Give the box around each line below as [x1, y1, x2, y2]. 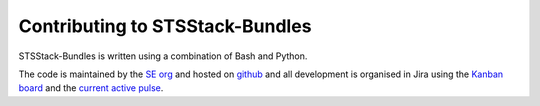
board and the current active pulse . [18, 82, 164, 94]
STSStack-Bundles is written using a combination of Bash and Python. [18, 50, 308, 62]
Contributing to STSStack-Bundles [18, 15, 312, 37]
